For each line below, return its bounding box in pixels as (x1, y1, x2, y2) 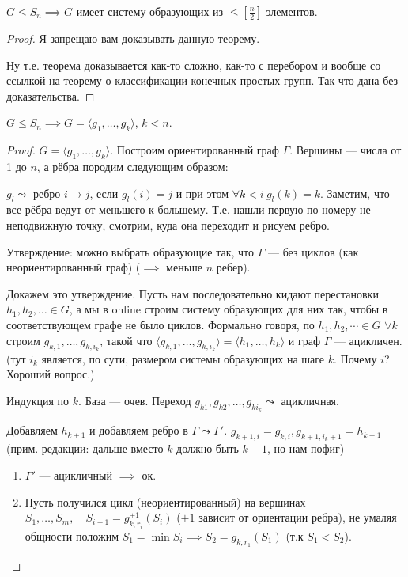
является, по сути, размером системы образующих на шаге (41, 350, 325, 366)
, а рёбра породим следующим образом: (36, 158, 229, 174)
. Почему (334, 350, 377, 366)
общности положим (25, 527, 119, 544)
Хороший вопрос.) (6, 366, 95, 382)
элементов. (266, 3, 318, 19)
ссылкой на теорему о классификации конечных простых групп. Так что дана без (6, 72, 399, 89)
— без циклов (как (268, 243, 359, 260)
